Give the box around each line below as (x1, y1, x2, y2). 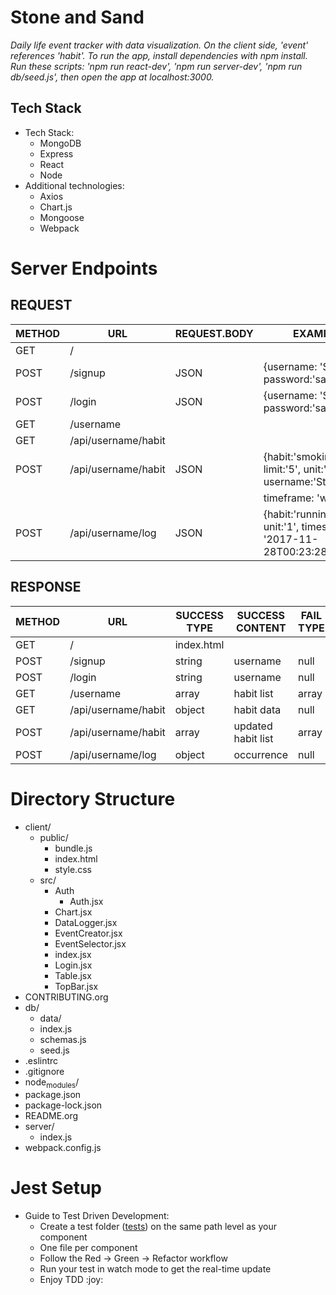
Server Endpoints (10, 257, 158, 280)
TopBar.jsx (54, 980, 99, 992)
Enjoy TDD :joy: (39, 1274, 104, 1286)
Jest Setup (10, 1177, 102, 1200)
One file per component (39, 1242, 138, 1254)
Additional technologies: (24, 179, 125, 191)
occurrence (233, 747, 289, 761)
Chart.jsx (54, 906, 93, 918)
